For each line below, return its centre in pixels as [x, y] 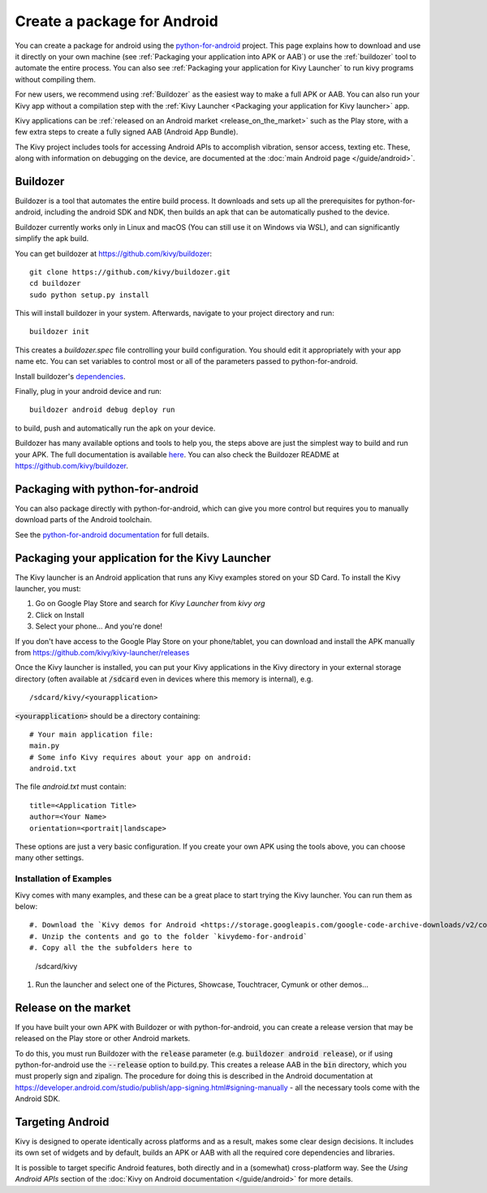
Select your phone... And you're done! [99, 626]
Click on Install [60, 615]
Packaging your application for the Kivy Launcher [143, 558]
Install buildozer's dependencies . [70, 376]
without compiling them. [56, 79]
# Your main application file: [92, 734]
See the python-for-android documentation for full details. [112, 534]
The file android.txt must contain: [71, 787]
